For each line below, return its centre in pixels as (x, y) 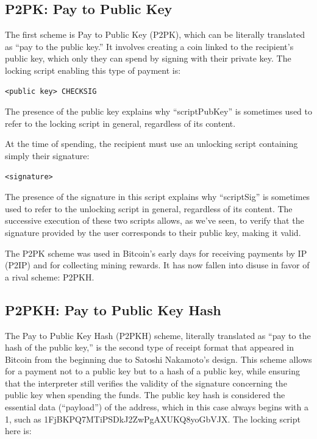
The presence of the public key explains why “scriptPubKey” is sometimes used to (158, 111)
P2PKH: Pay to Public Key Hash (113, 309)
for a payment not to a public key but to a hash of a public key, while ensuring (153, 371)
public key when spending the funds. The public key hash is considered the (145, 395)
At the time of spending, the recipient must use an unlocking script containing (151, 144)
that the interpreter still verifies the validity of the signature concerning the (146, 383)
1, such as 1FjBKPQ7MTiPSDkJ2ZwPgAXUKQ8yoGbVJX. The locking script (153, 419)
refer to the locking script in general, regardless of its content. (120, 123)
